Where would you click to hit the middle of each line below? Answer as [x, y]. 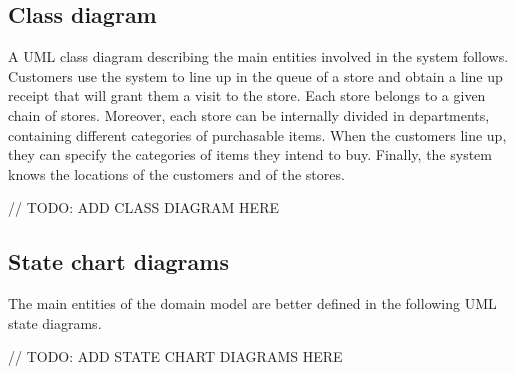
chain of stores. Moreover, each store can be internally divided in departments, [249, 114]
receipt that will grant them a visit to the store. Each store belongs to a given [247, 95]
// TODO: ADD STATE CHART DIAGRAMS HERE [175, 356]
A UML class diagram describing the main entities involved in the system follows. [258, 56]
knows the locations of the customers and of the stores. [176, 173]
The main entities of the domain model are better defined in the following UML [252, 303]
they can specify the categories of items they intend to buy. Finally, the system [250, 154]
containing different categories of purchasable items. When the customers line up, [257, 134]
